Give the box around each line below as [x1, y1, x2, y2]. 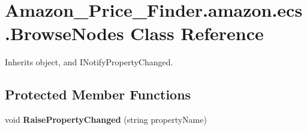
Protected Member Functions [5, 85, 191, 104]
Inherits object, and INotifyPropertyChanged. [5, 56, 173, 68]
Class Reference [130, 21, 264, 46]
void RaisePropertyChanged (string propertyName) [5, 113, 207, 126]
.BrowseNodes [5, 21, 124, 46]
